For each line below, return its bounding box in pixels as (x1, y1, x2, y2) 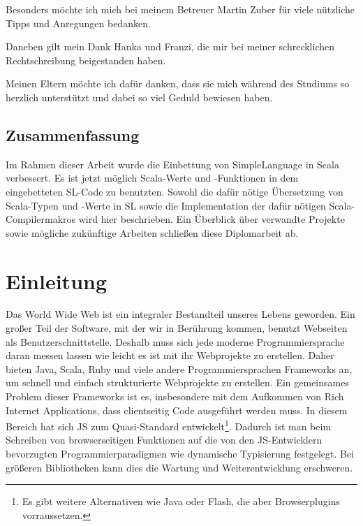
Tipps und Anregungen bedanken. (6, 15, 151, 30)
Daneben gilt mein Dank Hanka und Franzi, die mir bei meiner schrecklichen (6, 39, 335, 54)
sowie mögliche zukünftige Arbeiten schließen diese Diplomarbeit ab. (6, 225, 299, 240)
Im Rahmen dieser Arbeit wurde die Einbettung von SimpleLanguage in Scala (6, 156, 339, 171)
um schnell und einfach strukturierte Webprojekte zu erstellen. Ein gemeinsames (6, 375, 349, 390)
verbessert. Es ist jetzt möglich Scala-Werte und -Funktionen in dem (6, 170, 299, 185)
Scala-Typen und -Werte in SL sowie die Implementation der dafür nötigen (6, 198, 326, 212)
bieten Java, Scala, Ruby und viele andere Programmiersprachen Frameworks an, (6, 361, 353, 376)
